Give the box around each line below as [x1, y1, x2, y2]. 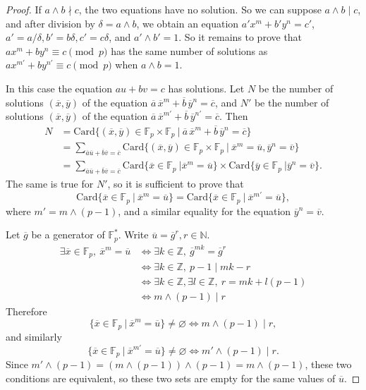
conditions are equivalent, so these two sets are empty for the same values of [6, 370, 336, 385]
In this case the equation [6, 80, 113, 95]
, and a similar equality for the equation [118, 203, 291, 218]
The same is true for [6, 176, 94, 191]
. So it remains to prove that [178, 30, 303, 44]
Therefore [6, 304, 47, 319]
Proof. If [6, 2, 42, 16]
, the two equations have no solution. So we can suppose [78, 2, 322, 16]
